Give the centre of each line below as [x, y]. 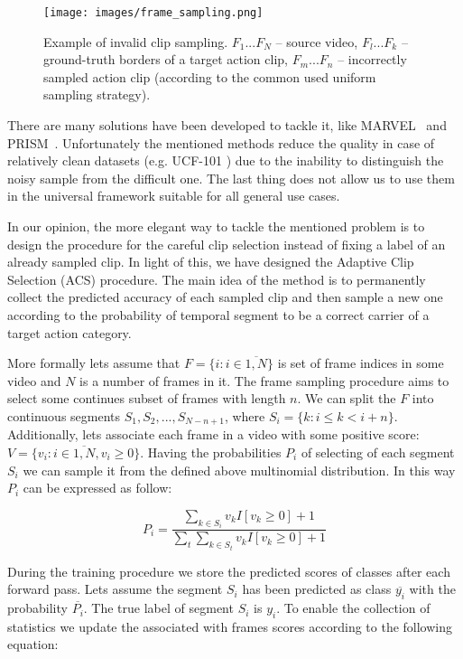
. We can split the [347, 398]
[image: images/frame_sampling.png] [153, 13]
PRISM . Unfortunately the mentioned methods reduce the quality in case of [221, 142]
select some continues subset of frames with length [147, 398]
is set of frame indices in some [361, 363]
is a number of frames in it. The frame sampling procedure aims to [264, 380]
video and [34, 380]
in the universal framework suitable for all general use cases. [174, 196]
